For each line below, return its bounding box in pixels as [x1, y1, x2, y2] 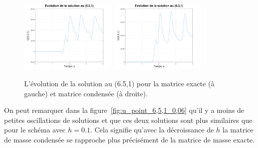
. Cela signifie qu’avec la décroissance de [90, 124, 214, 135]
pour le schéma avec [4, 124, 66, 135]
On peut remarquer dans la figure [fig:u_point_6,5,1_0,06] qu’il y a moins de [4, 105, 244, 115]
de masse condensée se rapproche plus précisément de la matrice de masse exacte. [4, 134, 255, 144]
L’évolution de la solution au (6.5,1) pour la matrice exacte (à [24, 78, 215, 88]
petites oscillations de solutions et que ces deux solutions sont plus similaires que [4, 114, 252, 125]
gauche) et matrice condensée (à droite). [24, 88, 148, 98]
